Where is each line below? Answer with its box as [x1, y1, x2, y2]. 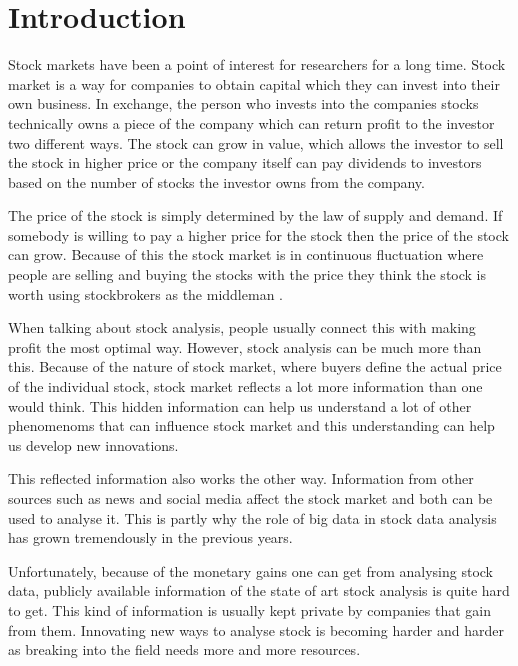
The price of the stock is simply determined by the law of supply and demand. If [8, 205, 503, 226]
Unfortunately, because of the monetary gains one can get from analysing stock [8, 560, 493, 581]
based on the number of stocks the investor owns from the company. [8, 171, 425, 192]
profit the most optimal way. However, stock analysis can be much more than [8, 336, 482, 357]
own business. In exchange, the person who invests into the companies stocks [8, 93, 479, 114]
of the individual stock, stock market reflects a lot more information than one [8, 376, 483, 397]
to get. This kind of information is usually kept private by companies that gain [8, 599, 492, 620]
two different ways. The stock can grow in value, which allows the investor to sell [8, 132, 504, 153]
